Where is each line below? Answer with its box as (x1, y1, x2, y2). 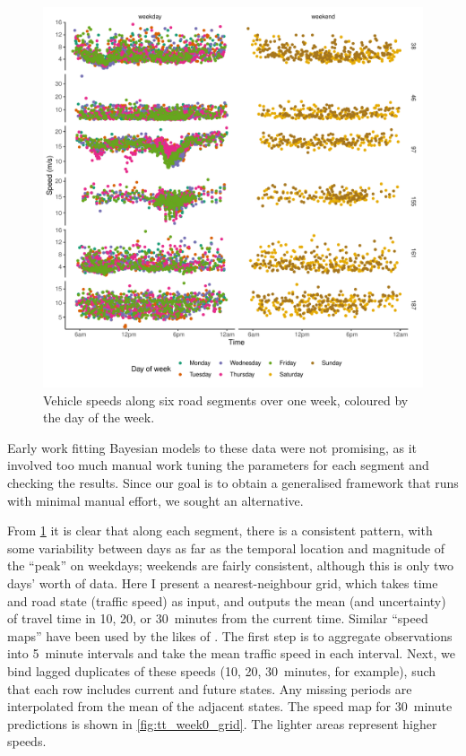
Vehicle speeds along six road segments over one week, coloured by (43, 390, 409, 409)
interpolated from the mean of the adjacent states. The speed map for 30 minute (7, 697, 453, 716)
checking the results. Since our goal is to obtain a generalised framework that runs (7, 473, 459, 491)
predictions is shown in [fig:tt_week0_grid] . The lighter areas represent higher (7, 714, 437, 733)
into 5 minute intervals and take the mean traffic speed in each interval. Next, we (7, 644, 455, 663)
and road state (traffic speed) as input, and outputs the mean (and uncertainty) (7, 591, 446, 610)
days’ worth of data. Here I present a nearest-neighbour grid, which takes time (7, 573, 438, 592)
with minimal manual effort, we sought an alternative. (7, 491, 304, 509)
